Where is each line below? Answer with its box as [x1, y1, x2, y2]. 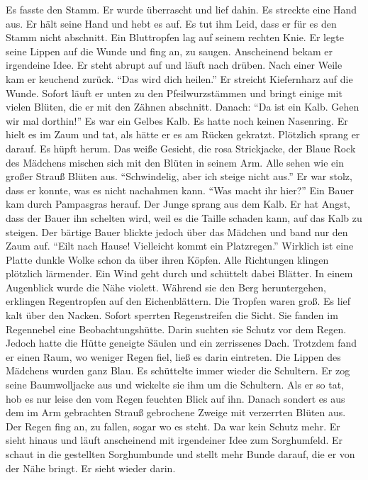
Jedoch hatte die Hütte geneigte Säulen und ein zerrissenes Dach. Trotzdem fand [6, 335, 357, 350]
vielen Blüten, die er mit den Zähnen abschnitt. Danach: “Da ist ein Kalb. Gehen [6, 99, 359, 114]
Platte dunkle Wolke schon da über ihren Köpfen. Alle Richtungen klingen [6, 252, 329, 267]
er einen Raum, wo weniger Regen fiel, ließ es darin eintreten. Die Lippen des [6, 349, 341, 364]
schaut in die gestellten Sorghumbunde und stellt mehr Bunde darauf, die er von [6, 447, 355, 461]
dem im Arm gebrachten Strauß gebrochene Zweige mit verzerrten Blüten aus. [6, 405, 346, 420]
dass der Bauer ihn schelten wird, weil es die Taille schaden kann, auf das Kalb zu [6, 210, 362, 225]
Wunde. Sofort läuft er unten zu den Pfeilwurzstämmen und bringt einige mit [6, 85, 342, 100]
